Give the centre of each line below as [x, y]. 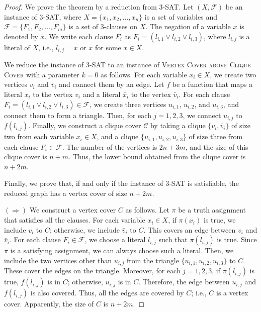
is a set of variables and [181, 16]
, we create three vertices [128, 104]
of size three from [216, 136]
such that [173, 239]
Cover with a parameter [42, 74]
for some [108, 47]
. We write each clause [79, 36]
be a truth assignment [212, 210]
